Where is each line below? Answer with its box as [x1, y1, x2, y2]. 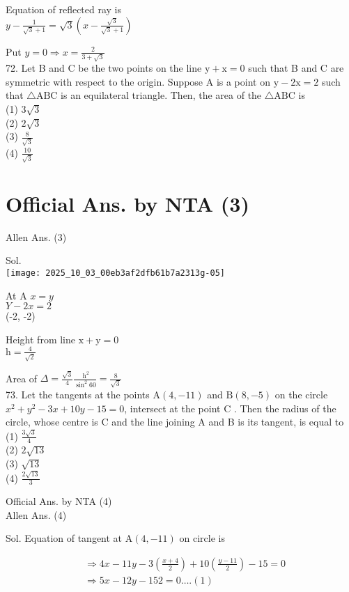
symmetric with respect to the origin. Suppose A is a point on [6, 74, 270, 88]
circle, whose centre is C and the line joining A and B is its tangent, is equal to [6, 414, 344, 429]
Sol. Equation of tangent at [6, 531, 123, 545]
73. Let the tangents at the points [6, 387, 150, 402]
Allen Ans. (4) [6, 507, 67, 522]
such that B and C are [248, 61, 344, 75]
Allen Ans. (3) [6, 229, 67, 244]
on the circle [274, 387, 328, 402]
